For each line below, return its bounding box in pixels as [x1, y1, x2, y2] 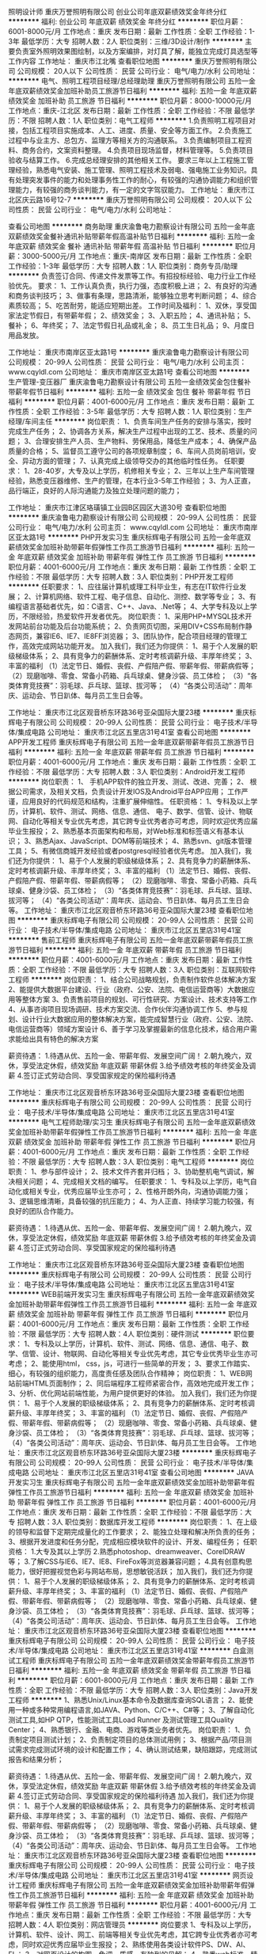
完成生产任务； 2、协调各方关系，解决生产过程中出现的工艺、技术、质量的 [8, 427, 251, 435]
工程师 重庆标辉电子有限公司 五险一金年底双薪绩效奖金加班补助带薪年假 [14, 1880, 248, 1890]
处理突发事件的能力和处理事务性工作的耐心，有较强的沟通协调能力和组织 [14, 175, 251, 184]
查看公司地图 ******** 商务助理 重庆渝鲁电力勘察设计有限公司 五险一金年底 [8, 222, 256, 231]
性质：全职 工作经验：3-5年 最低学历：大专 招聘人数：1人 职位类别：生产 [14, 407, 253, 416]
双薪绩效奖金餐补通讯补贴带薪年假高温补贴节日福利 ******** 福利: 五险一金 [8, 232, 256, 241]
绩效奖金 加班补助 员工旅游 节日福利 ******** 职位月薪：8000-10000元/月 [8, 96, 252, 105]
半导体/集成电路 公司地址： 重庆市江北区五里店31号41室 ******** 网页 [17, 1871, 247, 1880]
